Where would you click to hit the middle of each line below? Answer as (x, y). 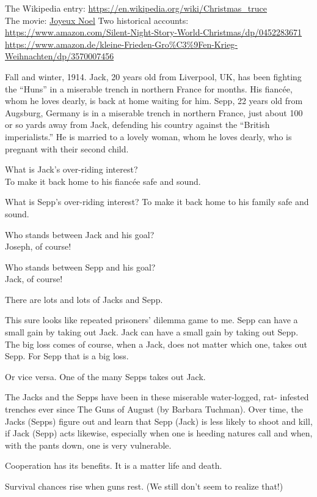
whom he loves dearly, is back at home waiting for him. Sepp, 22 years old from (154, 101)
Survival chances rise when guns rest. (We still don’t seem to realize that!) (144, 486)
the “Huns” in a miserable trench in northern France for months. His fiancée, (149, 88)
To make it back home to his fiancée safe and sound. (103, 181)
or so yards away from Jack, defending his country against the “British (137, 125)
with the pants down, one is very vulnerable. (88, 445)
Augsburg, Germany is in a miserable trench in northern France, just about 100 (154, 112)
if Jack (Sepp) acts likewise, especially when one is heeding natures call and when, (159, 433)
